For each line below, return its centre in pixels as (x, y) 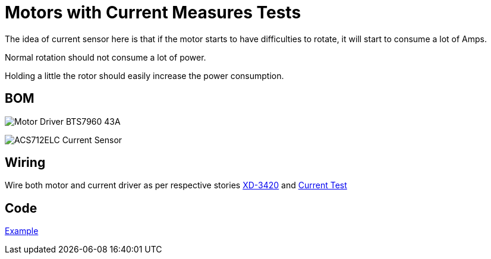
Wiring (25, 163)
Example (22, 231)
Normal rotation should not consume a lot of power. (106, 57)
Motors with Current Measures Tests (153, 12)
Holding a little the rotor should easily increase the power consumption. (144, 75)
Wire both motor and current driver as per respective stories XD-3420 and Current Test (176, 185)
